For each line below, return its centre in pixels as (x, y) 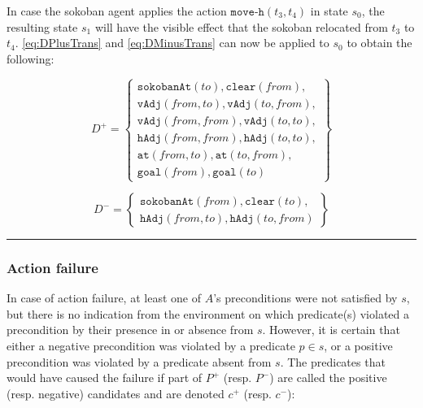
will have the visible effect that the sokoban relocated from (241, 26)
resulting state (42, 26)
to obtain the (379, 43)
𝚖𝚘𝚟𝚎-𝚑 (247, 12)
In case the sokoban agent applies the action (117, 11)
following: (31, 58)
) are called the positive (328, 378)
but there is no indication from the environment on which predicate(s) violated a (208, 313)
